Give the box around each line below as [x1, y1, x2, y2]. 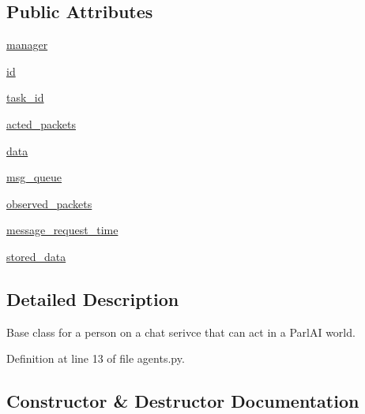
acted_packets [6, 115, 76, 132]
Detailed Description [6, 286, 179, 311]
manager [6, 36, 48, 53]
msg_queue [6, 169, 62, 185]
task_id [6, 89, 44, 106]
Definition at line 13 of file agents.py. [6, 350, 185, 367]
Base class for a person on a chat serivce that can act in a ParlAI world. [6, 323, 356, 340]
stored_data [6, 248, 66, 264]
